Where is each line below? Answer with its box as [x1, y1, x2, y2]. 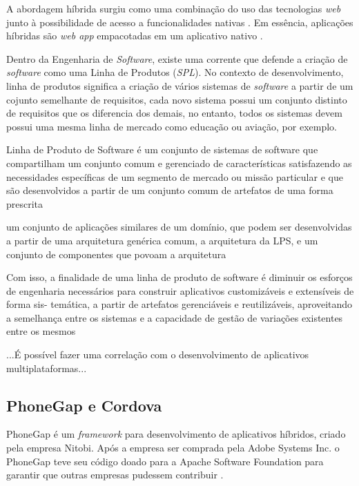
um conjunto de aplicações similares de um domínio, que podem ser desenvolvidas [6, 220, 352, 234]
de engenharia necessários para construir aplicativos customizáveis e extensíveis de [6, 283, 354, 298]
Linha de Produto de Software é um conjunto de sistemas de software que [6, 142, 318, 157]
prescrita [6, 196, 43, 211]
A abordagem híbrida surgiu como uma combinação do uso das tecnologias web [6, 1, 341, 15]
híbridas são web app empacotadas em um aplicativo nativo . [6, 28, 263, 43]
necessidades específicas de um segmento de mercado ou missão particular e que [6, 169, 343, 184]
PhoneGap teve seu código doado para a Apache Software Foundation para [6, 454, 324, 468]
